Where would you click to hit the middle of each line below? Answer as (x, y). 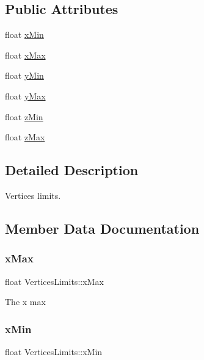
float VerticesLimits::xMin (54, 351)
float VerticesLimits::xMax (54, 281)
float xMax (25, 55)
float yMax (25, 95)
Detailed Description (72, 170)
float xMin (24, 34)
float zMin (24, 116)
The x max (25, 302)
